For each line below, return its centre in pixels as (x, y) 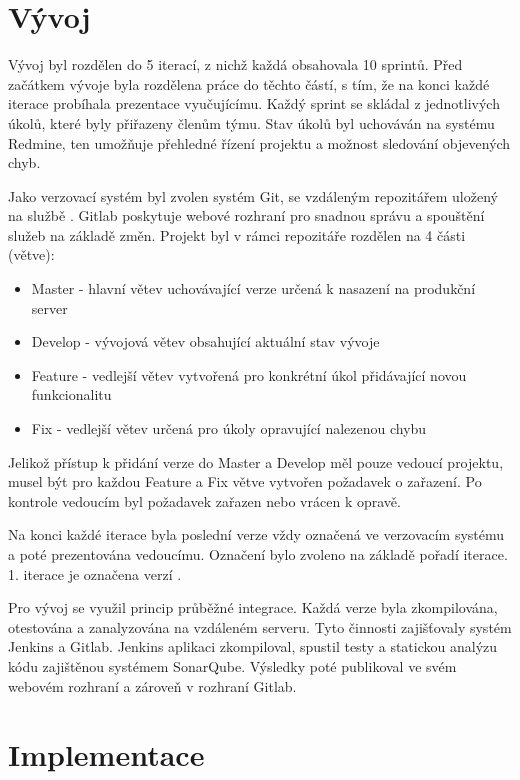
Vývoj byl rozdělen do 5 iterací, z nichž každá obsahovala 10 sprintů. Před (235, 64)
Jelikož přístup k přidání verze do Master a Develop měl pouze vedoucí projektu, (256, 461)
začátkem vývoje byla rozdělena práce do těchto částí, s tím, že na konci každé (249, 83)
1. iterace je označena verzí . (95, 573)
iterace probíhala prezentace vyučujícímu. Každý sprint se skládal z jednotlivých (254, 103)
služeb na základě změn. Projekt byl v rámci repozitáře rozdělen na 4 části (237, 234)
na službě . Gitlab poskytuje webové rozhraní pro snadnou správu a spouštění (246, 215)
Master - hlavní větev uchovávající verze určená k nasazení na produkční (253, 288)
